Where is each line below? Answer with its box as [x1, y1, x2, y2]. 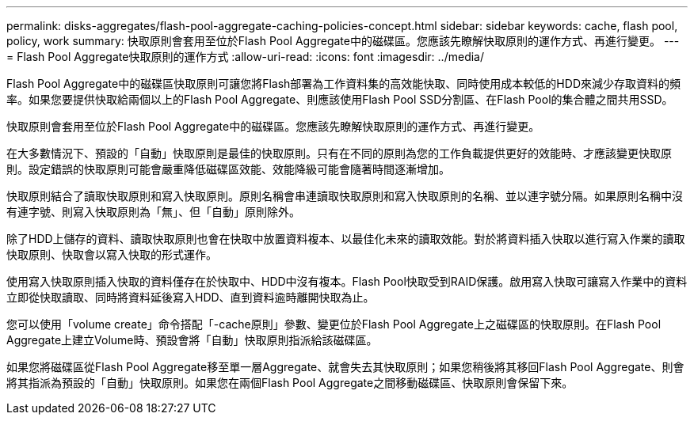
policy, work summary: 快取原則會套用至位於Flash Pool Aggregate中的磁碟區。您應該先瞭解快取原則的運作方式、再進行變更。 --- [6, 34, 680, 47]
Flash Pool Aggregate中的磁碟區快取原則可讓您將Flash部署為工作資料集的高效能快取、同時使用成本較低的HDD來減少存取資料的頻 [6, 77, 681, 90]
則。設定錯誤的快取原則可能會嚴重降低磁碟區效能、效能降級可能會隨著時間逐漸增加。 [6, 162, 450, 176]
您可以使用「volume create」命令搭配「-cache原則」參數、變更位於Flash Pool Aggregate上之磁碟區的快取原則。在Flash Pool [6, 317, 662, 331]
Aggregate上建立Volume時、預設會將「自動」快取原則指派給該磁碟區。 [6, 333, 378, 347]
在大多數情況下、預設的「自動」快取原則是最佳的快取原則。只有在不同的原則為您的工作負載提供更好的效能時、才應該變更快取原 [6, 146, 672, 160]
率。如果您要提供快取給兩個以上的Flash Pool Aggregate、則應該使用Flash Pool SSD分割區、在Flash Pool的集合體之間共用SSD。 [6, 93, 673, 106]
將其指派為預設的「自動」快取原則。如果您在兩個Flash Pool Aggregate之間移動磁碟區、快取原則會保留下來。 [6, 376, 574, 389]
